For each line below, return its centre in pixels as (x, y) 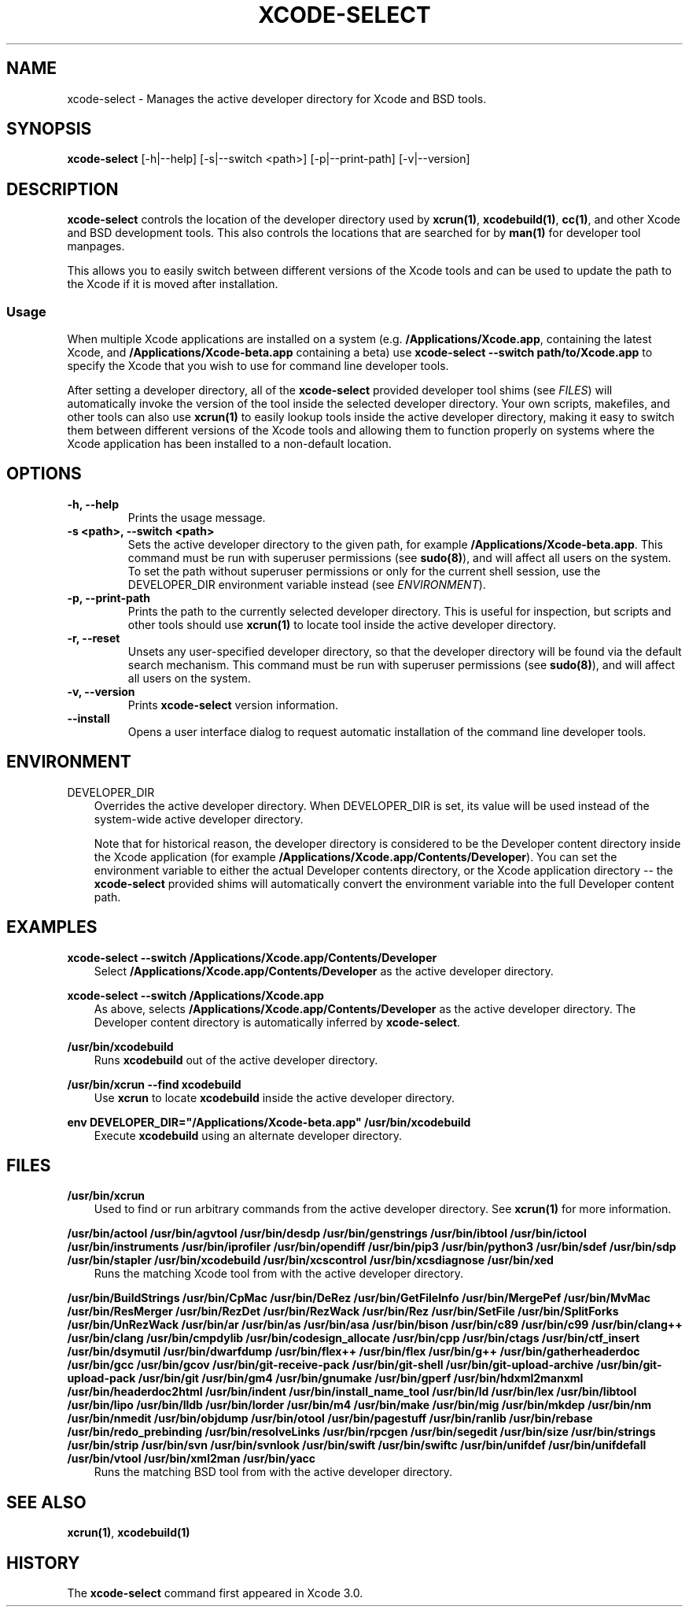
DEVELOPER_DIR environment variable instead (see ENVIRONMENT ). (307, 584)
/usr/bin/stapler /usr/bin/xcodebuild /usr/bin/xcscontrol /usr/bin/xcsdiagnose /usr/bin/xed (310, 1260)
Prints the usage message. (197, 517)
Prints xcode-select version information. (233, 705)
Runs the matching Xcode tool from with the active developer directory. (279, 1274)
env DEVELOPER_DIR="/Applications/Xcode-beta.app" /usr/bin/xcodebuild (269, 1122)
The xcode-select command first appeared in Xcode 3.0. (215, 1593)
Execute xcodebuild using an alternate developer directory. (248, 1135)
